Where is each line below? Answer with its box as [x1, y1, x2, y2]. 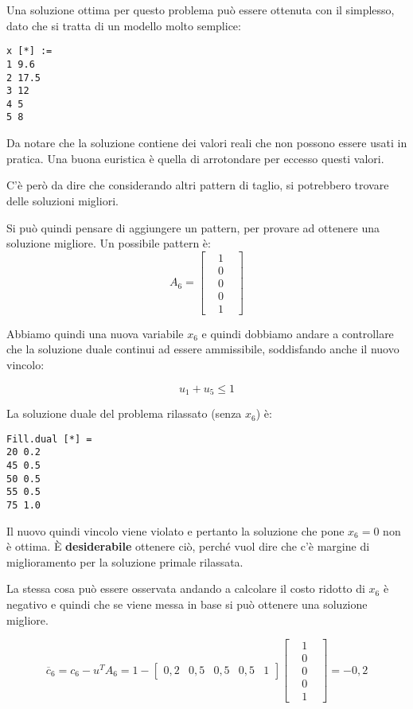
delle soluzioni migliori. [6, 192, 119, 208]
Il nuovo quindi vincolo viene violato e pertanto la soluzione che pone [6, 522, 345, 539]
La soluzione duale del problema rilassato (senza [6, 405, 242, 422]
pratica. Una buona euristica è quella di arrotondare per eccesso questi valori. [6, 150, 384, 166]
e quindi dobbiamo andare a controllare [201, 325, 394, 341]
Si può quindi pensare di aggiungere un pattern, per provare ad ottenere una [6, 219, 380, 236]
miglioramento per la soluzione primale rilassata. [6, 553, 244, 570]
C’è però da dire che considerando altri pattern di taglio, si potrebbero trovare [6, 177, 389, 193]
